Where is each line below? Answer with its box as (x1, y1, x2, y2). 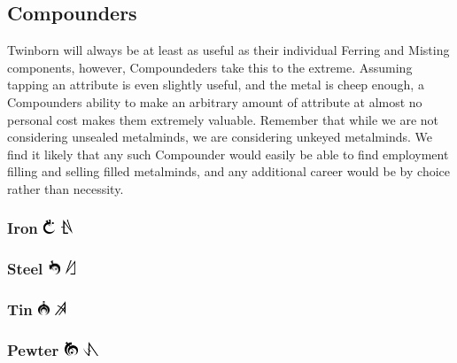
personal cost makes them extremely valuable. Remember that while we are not (7, 110, 439, 128)
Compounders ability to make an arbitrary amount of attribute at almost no (7, 92, 422, 111)
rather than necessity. (7, 179, 124, 197)
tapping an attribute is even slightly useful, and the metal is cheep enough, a (7, 75, 424, 94)
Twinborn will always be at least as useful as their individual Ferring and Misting (7, 41, 450, 59)
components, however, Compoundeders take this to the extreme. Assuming (7, 58, 413, 76)
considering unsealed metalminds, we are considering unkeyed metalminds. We (7, 127, 432, 146)
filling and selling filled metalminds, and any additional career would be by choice (7, 162, 450, 181)
